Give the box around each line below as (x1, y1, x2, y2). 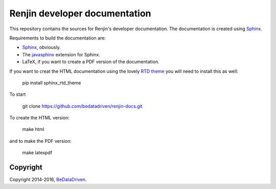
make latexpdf (22, 150, 53, 156)
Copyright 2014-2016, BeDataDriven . (9, 177, 87, 183)
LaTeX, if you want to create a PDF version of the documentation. (22, 59, 159, 65)
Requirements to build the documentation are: (9, 35, 106, 41)
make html (22, 126, 44, 133)
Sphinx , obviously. (22, 44, 61, 51)
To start (9, 91, 26, 97)
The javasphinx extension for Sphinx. (22, 51, 101, 57)
